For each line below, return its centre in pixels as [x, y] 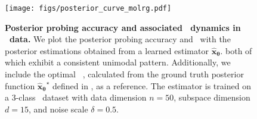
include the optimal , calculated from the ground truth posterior [124, 74]
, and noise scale [58, 109]
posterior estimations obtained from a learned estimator [107, 50]
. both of [236, 50]
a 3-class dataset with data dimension [76, 97]
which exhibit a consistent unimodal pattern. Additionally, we [118, 62]
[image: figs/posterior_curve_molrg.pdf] [88, 8]
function [20, 85]
